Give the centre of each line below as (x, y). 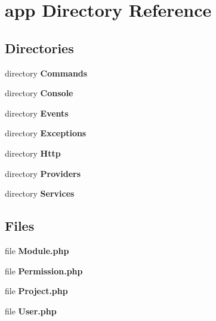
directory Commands (46, 73)
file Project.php (36, 291)
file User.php (31, 311)
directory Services (40, 193)
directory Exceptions (46, 133)
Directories (39, 48)
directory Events (37, 113)
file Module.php (37, 250)
